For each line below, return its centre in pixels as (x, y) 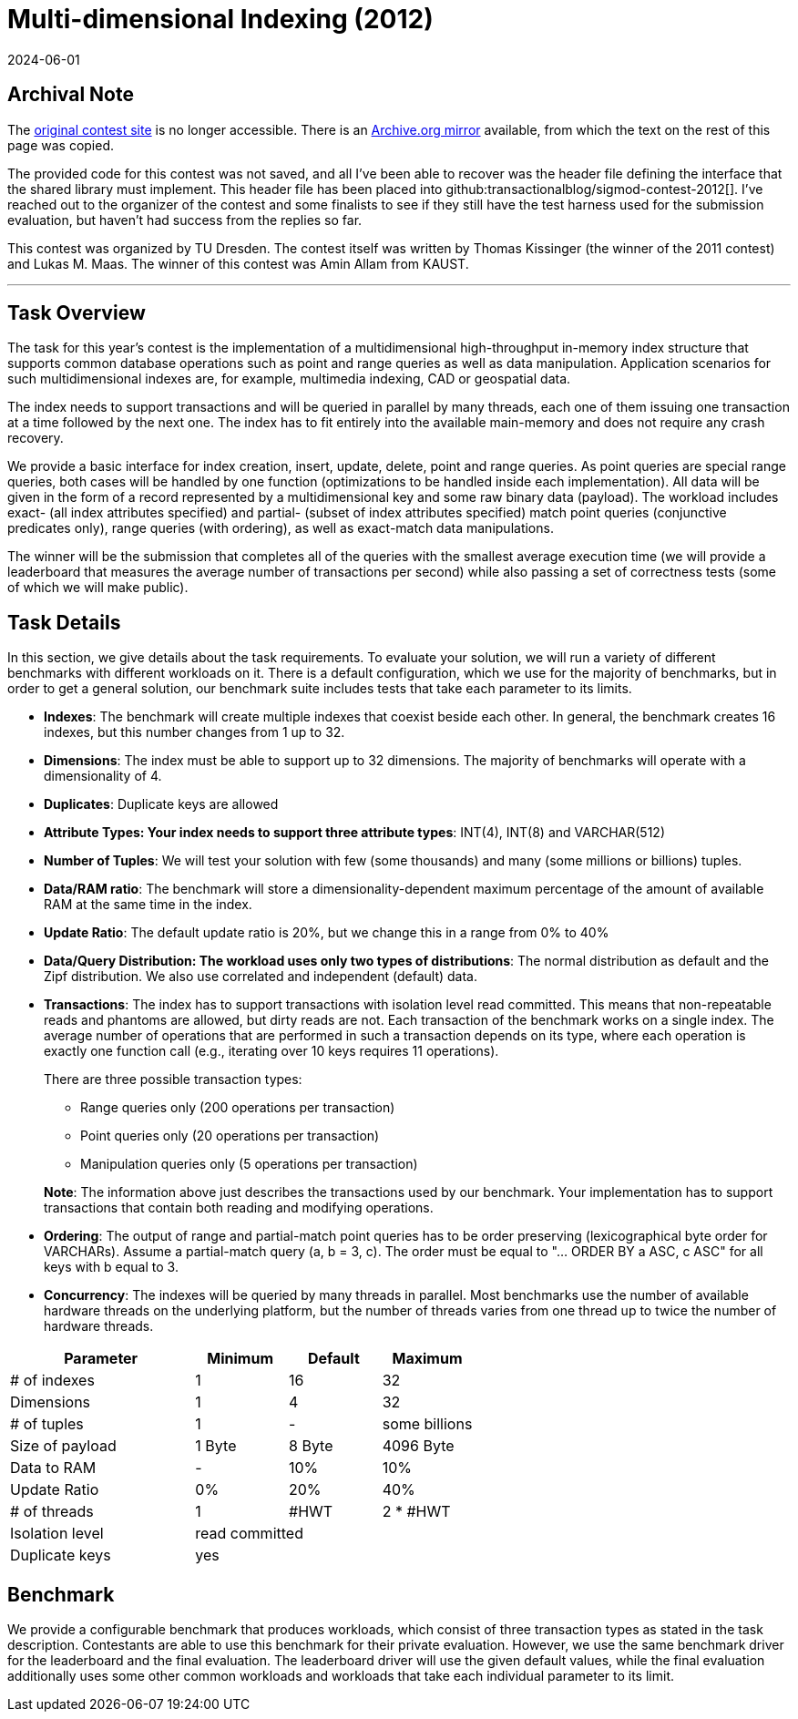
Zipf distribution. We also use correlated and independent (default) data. (261, 977)
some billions (427, 1424)
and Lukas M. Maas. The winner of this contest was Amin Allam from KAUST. (238, 263)
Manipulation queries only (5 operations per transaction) (249, 1164)
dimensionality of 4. (103, 776)
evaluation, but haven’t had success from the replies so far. (185, 220)
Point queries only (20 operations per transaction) (230, 1136)
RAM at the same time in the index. (148, 905)
